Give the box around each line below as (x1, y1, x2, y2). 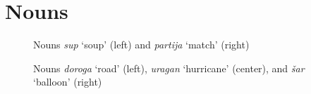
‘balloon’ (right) (33, 74, 102, 89)
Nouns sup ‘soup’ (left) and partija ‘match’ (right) (33, 37, 250, 52)
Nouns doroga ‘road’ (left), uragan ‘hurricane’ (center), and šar (33, 60, 305, 75)
